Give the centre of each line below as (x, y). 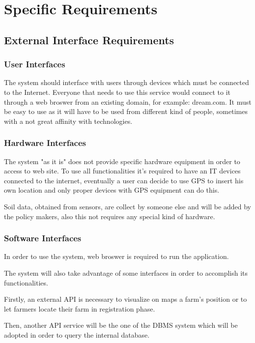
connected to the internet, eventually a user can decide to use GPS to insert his (124, 180)
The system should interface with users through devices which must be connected (127, 82)
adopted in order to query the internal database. (77, 334)
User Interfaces (35, 64)
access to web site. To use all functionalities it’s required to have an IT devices (122, 171)
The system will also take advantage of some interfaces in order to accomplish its (126, 272)
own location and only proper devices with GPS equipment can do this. (112, 190)
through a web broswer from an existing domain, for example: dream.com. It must (128, 101)
